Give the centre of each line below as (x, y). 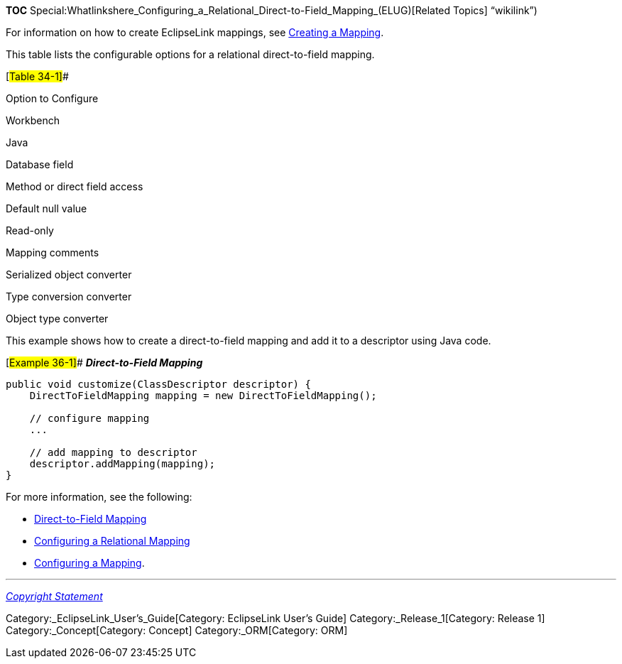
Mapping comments (53, 252)
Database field (40, 164)
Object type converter (57, 319)
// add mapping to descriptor (113, 452)
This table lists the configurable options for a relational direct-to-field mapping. (190, 54)
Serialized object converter (69, 274)
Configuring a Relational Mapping (112, 541)
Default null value (47, 208)
